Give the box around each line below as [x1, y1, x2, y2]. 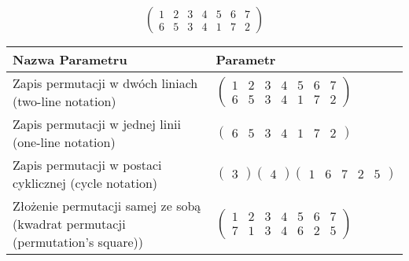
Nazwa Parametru [13, 50, 127, 69]
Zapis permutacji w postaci [13, 156, 162, 175]
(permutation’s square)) [13, 233, 144, 252]
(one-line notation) [13, 133, 116, 152]
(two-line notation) [13, 92, 116, 111]
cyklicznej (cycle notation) [13, 174, 158, 193]
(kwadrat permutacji [13, 215, 126, 233]
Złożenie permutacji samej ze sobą [13, 197, 201, 215]
